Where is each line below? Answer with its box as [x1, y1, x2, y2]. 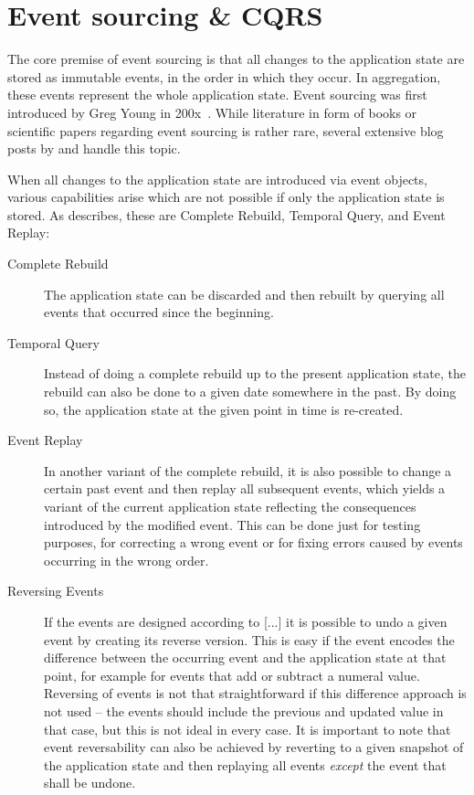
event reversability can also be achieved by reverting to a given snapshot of [44, 737, 464, 757]
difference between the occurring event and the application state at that [44, 648, 447, 667]
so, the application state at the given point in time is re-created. [44, 399, 404, 419]
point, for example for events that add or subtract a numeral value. [44, 665, 420, 684]
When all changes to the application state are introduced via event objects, [7, 169, 427, 188]
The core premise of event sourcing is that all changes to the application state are [7, 49, 465, 69]
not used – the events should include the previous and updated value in [44, 701, 444, 720]
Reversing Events [7, 581, 104, 600]
